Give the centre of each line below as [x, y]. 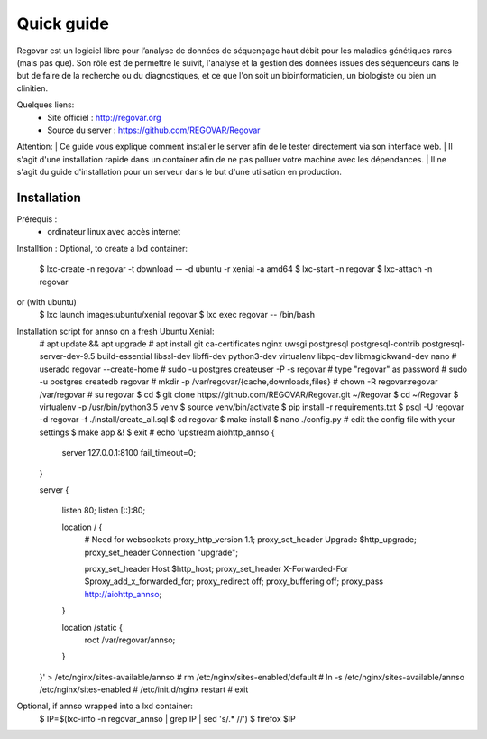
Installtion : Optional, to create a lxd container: [102, 248]
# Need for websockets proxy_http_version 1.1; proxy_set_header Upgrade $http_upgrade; [250, 540]
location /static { [92, 627]
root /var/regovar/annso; [130, 640]
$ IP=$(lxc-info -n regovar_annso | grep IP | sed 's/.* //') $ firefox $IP [168, 718]
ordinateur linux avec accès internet [114, 232]
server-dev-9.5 [67, 356]
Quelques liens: [46, 105]
